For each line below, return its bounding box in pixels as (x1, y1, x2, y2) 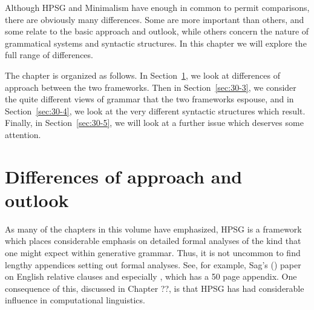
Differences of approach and (5, 163, 243, 188)
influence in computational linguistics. (5, 294, 145, 306)
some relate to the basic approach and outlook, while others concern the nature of (5, 25, 309, 38)
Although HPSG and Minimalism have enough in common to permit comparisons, (5, 1, 310, 13)
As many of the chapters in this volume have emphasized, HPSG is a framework (5, 222, 302, 235)
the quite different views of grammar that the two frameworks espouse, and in (5, 93, 294, 105)
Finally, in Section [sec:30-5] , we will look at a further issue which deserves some (5, 116, 304, 129)
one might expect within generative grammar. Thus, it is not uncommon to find (5, 246, 301, 259)
